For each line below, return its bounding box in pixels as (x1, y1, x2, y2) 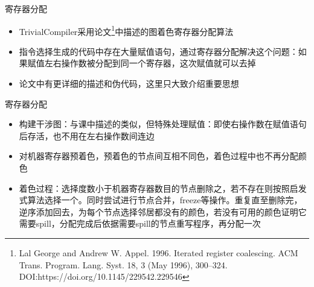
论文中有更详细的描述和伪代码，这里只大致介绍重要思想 (19, 77, 239, 90)
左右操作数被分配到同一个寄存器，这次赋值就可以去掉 (44, 57, 256, 69)
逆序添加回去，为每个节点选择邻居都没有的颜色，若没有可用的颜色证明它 (19, 205, 307, 218)
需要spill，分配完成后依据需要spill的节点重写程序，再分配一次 (19, 217, 261, 230)
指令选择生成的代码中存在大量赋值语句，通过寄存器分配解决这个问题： (19, 45, 298, 57)
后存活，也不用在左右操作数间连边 (19, 129, 155, 142)
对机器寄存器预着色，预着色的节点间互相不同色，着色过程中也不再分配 (19, 150, 298, 162)
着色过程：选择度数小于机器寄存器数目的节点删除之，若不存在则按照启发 (19, 181, 307, 194)
